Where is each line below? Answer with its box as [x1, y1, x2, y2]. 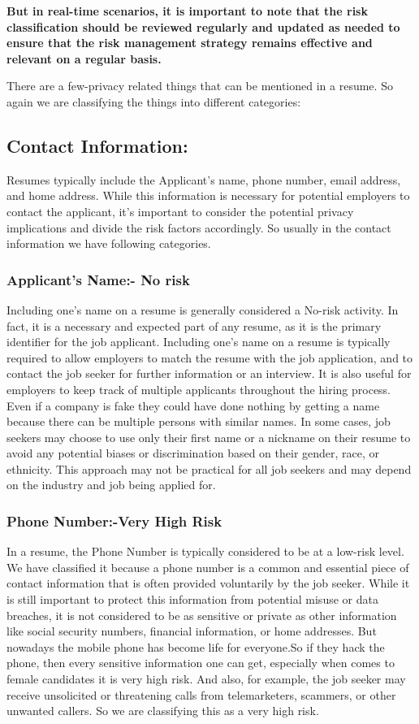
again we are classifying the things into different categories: [6, 93, 301, 110]
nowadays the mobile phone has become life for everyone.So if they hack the [6, 638, 385, 655]
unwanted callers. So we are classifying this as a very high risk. [6, 702, 319, 719]
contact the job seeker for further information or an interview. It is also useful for [6, 365, 412, 382]
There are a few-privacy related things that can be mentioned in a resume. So [6, 77, 393, 94]
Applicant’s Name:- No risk [6, 269, 190, 289]
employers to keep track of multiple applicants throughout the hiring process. [6, 380, 391, 397]
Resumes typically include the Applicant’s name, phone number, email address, [6, 171, 401, 188]
